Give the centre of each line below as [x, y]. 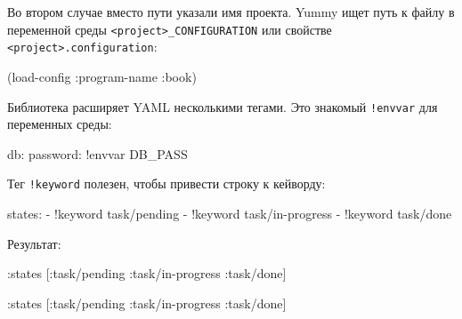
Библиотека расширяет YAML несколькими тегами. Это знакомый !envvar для [223, 106]
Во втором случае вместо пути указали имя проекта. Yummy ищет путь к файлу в [231, 12]
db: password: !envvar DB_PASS [97, 153]
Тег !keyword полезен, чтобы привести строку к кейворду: [166, 183]
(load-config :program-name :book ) [102, 76]
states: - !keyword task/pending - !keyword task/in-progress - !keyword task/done [230, 213]
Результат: [34, 243]
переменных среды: [60, 124]
